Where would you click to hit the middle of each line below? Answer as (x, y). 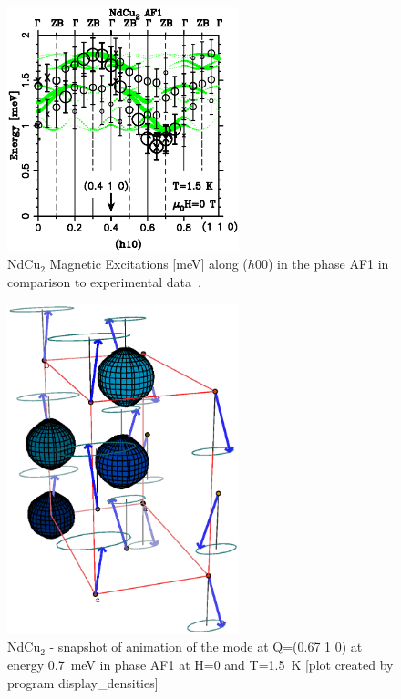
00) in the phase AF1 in (322, 264)
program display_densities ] (83, 682)
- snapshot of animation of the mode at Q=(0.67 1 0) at (206, 647)
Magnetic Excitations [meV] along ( (149, 264)
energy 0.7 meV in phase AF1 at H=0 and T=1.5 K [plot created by (200, 664)
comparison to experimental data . (104, 281)
